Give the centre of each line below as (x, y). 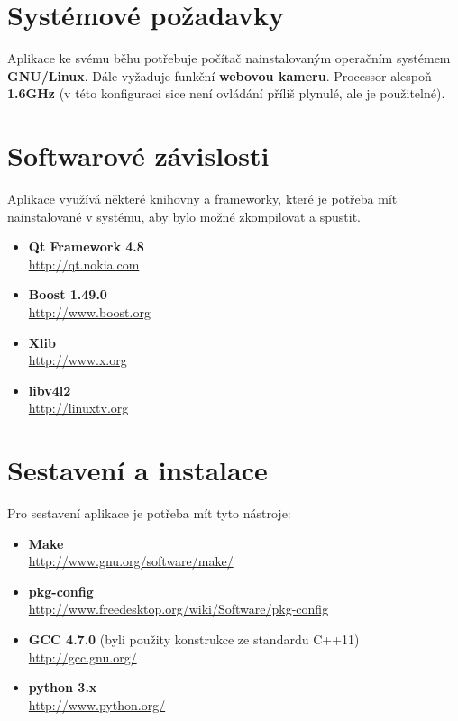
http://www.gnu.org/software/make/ (131, 561)
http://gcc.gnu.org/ (82, 657)
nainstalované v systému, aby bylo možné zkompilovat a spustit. (184, 216)
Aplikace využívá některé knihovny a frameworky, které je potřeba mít (202, 199)
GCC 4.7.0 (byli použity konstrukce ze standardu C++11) (194, 639)
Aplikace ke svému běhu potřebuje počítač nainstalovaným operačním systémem (229, 58)
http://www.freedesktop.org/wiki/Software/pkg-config (179, 609)
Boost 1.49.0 (68, 294)
